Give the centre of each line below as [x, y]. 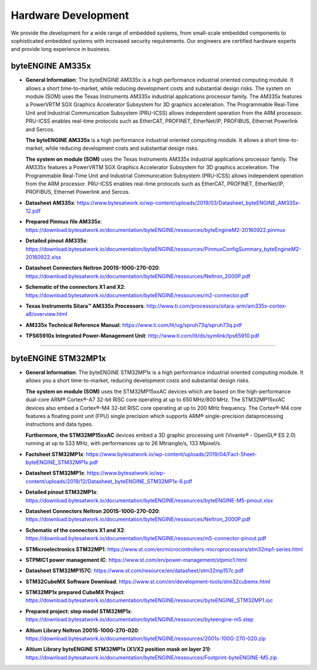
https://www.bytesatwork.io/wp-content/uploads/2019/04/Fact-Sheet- [172, 454]
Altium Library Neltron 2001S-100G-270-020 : [82, 630]
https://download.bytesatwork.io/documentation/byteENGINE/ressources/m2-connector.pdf [137, 295]
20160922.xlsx [43, 257]
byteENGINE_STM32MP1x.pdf [62, 462]
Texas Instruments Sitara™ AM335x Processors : [85, 306]
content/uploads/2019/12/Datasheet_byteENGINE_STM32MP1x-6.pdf [109, 481]
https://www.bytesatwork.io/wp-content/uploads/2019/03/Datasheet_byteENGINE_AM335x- [188, 203]
